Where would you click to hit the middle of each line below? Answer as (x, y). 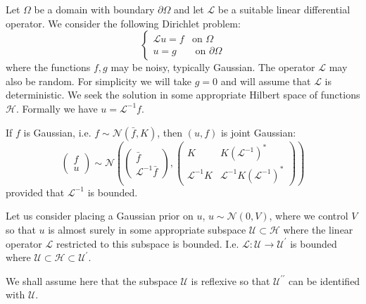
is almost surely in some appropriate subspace (147, 229)
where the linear (318, 229)
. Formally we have (57, 108)
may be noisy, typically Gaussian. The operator (213, 67)
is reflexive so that (231, 280)
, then (170, 132)
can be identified (324, 280)
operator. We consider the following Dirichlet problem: (123, 23)
